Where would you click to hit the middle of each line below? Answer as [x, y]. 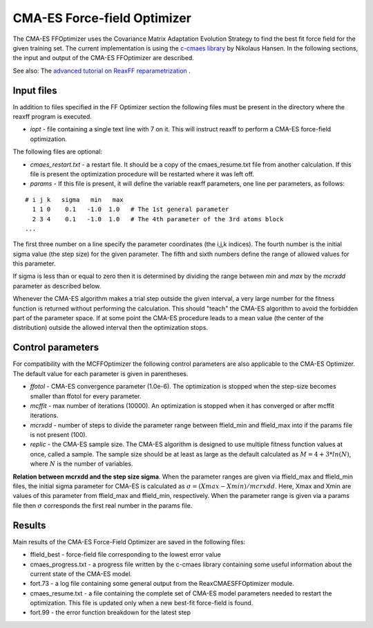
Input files [35, 90]
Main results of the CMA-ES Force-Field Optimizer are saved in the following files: [129, 542]
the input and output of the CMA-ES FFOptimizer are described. [104, 58]
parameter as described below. [57, 286]
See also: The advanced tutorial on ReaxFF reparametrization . [102, 71]
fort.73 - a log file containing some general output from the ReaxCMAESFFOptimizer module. [162, 584]
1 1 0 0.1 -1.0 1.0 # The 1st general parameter [131, 210]
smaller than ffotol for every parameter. [86, 396]
